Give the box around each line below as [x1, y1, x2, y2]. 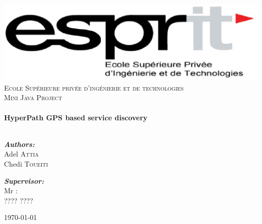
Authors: [4, 138, 35, 149]
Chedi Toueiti [4, 158, 48, 169]
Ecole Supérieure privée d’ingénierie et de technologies [4, 82, 184, 93]
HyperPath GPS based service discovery [4, 112, 148, 122]
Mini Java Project [4, 92, 62, 103]
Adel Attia [4, 148, 39, 159]
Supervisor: [4, 175, 44, 186]
